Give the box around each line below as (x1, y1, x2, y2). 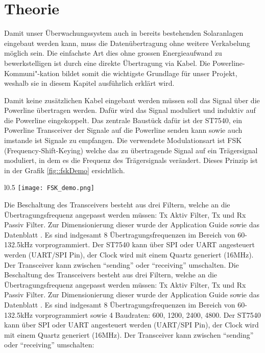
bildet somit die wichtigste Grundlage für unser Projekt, (61, 67, 237, 78)
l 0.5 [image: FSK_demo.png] (4, 182, 94, 193)
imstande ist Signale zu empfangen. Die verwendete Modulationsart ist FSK (4, 135, 242, 146)
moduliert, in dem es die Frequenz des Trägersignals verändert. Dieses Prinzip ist (4, 155, 258, 166)
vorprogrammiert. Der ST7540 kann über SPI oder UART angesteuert (35, 239, 255, 250)
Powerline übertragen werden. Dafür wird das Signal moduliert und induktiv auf (4, 105, 256, 115)
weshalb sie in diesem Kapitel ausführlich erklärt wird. (4, 78, 175, 88)
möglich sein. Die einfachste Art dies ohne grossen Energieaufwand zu (4, 48, 222, 58)
